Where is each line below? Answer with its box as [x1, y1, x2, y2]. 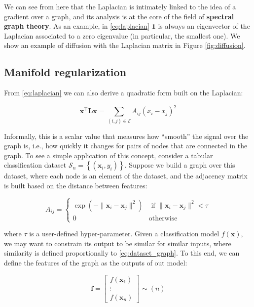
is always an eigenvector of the [158, 21, 250, 31]
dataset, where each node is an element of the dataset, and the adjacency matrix [4, 171, 248, 181]
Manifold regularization [4, 64, 127, 80]
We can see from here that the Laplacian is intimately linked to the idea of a [4, 1, 236, 11]
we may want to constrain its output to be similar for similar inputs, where [4, 238, 231, 248]
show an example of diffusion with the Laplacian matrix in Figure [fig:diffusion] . [4, 40, 246, 50]
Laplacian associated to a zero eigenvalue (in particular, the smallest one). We [4, 30, 240, 41]
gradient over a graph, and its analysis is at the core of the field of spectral [4, 11, 234, 21]
